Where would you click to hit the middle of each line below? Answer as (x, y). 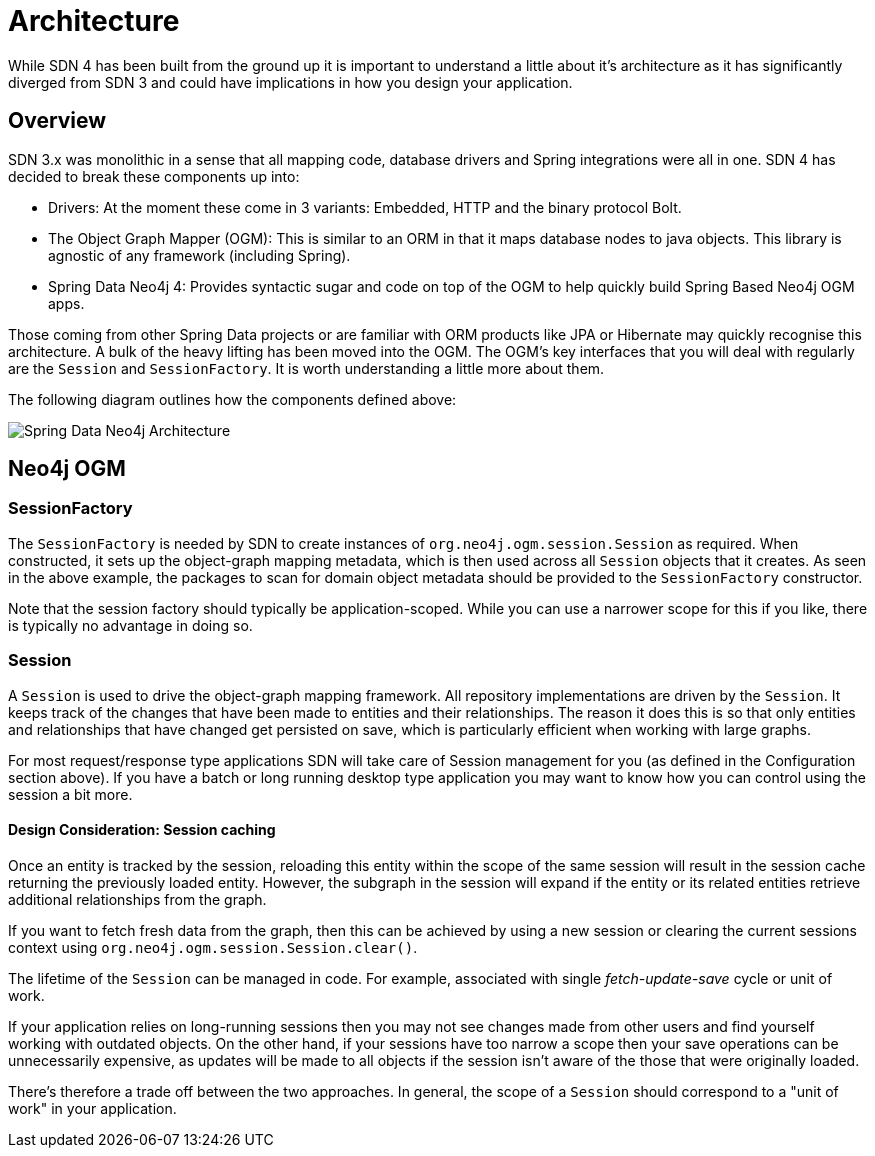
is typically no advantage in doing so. (130, 625)
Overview (57, 121)
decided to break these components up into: (154, 176)
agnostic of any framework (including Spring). (199, 255)
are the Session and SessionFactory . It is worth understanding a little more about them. (306, 368)
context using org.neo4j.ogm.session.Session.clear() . (213, 947)
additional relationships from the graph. (137, 899)
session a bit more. (70, 794)
